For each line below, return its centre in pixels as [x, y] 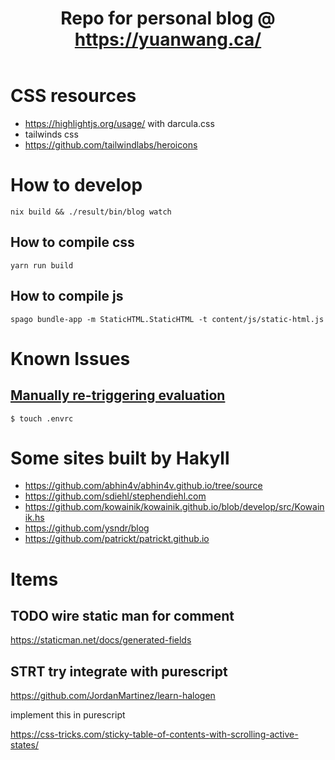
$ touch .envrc [42, 418]
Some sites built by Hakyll [120, 458]
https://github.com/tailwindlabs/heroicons [111, 144]
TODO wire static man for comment [122, 616]
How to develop [76, 185]
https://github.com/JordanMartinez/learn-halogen [113, 696]
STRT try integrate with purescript [119, 671]
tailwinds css [51, 134]
